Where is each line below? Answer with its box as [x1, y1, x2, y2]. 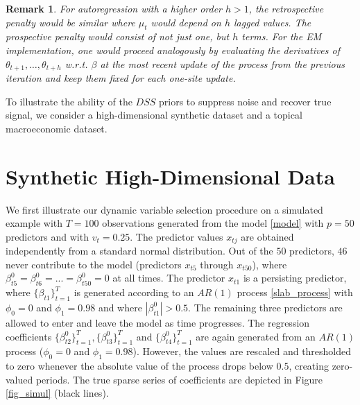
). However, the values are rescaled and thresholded [132, 344, 352, 359]
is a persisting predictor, [243, 270, 347, 285]
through [200, 257, 234, 271]
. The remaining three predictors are [188, 300, 343, 314]
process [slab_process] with [237, 285, 353, 300]
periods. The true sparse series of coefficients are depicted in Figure [35, 372, 323, 386]
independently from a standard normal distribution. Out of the [6, 243, 273, 258]
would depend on [151, 15, 221, 29]
